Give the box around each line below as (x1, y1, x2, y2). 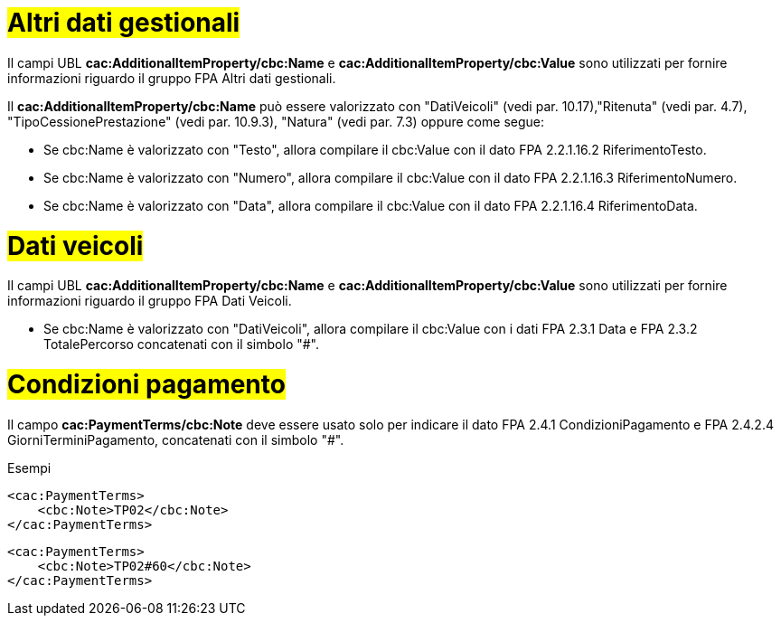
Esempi (7, 459, 52, 476)
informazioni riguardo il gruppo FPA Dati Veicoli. (7, 293, 292, 309)
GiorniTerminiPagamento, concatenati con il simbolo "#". (7, 431, 344, 448)
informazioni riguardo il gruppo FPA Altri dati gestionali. (7, 70, 336, 86)
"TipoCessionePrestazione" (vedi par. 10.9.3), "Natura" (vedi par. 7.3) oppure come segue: (7, 113, 544, 129)
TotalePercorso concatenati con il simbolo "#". (43, 336, 320, 353)
